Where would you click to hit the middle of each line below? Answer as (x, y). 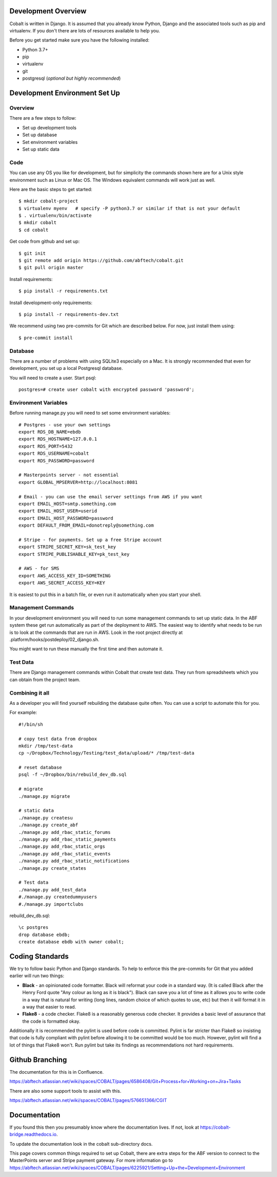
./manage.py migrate (44, 796)
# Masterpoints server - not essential (69, 475)
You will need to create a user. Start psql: (53, 378)
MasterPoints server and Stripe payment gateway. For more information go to (91, 1161)
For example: (23, 713)
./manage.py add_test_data (53, 890)
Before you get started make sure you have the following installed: (80, 40)
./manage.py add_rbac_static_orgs (62, 847)
